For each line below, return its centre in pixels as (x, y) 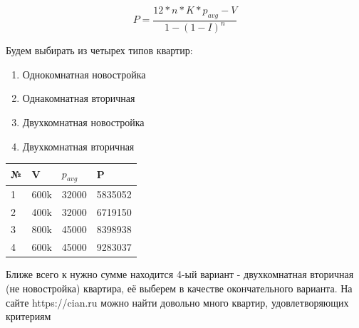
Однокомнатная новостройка (84, 74)
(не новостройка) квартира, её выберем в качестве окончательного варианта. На (179, 288)
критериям (28, 316)
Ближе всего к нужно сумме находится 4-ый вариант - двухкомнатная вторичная (180, 274)
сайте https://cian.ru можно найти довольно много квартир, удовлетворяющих (177, 302)
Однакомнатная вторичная (79, 98)
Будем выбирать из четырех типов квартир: (99, 50)
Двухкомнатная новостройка (83, 122)
